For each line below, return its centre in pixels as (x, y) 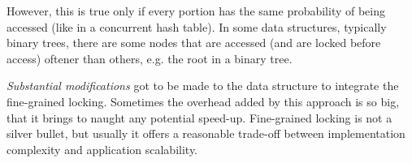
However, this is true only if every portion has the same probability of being (196, 11)
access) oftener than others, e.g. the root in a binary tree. (150, 58)
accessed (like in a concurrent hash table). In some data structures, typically (197, 26)
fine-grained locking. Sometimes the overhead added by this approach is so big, (203, 101)
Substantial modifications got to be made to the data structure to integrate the (203, 86)
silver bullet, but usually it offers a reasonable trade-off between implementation (206, 133)
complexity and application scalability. (102, 149)
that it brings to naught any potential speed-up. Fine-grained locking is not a (199, 117)
